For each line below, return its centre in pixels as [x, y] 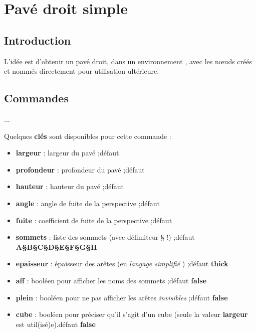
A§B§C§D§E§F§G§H [56, 246]
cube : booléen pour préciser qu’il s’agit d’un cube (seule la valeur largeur [132, 314]
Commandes [36, 98]
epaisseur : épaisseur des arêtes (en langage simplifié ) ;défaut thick [122, 264]
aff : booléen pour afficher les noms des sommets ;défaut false [111, 280]
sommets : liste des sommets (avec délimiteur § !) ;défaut [105, 237]
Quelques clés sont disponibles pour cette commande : [88, 136]
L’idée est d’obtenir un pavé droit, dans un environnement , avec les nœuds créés [128, 61]
